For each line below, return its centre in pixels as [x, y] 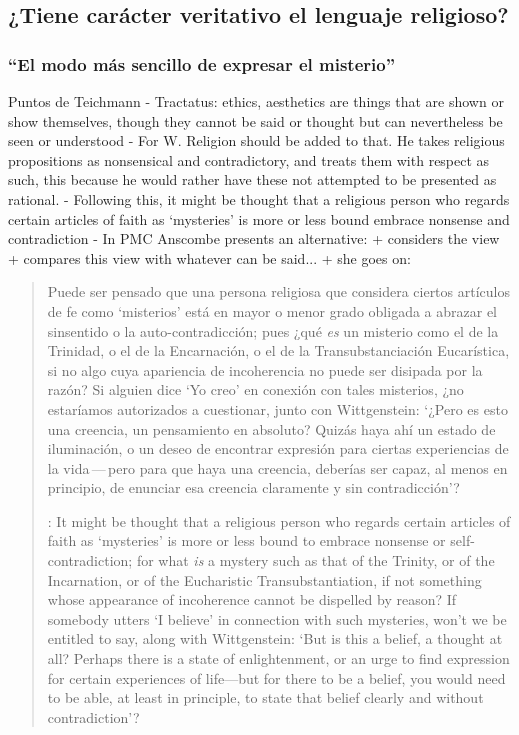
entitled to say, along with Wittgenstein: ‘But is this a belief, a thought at [275, 638]
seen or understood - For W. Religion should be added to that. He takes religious [256, 140]
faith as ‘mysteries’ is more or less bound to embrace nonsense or [246, 540]
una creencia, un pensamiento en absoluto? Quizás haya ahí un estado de [271, 428]
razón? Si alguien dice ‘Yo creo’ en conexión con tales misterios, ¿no [255, 389]
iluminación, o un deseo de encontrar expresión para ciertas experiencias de [278, 448]
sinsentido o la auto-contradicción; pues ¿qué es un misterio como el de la [273, 330]
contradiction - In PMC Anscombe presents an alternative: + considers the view [254, 238]
